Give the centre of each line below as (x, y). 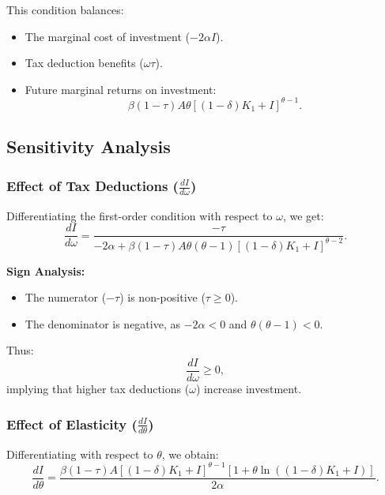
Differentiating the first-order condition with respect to (140, 215)
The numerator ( (66, 297)
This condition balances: (65, 9)
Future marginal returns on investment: (121, 89)
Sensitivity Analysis (89, 146)
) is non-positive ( (162, 297)
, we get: (303, 215)
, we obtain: (190, 454)
